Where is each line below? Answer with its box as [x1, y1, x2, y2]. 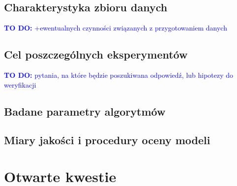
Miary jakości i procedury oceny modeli [4, 132, 210, 148]
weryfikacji [4, 79, 36, 90]
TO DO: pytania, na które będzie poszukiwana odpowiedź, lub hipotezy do [4, 70, 234, 80]
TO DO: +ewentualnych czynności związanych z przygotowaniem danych [4, 23, 227, 33]
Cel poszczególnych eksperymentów [4, 47, 188, 62]
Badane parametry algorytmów [4, 103, 166, 119]
